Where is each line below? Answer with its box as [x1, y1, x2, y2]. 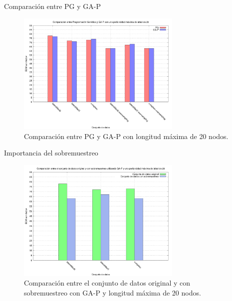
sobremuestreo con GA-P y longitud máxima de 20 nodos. [24, 287, 201, 298]
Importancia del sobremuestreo [4, 148, 98, 158]
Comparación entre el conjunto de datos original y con [24, 278, 191, 288]
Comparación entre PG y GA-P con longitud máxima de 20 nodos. [24, 131, 229, 141]
